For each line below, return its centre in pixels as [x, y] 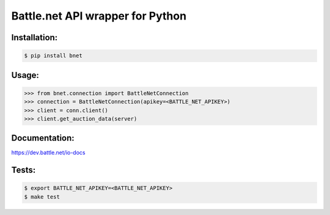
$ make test [42, 197]
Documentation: [43, 138]
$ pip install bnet [53, 56]
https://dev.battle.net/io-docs [48, 153]
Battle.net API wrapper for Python [99, 16]
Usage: [25, 75]
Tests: [24, 170]
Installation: [35, 37]
